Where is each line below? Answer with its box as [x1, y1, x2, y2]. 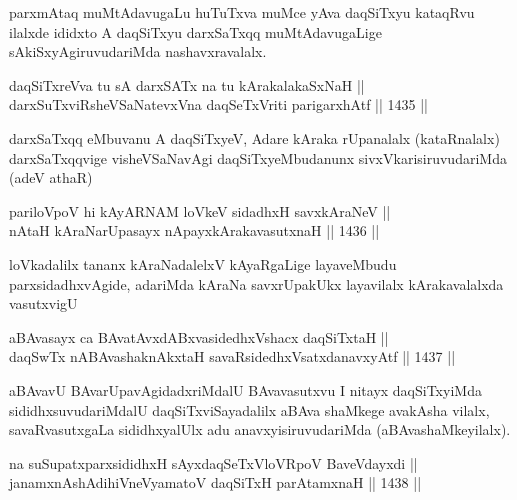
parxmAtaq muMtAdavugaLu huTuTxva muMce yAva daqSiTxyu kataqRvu [9, 2, 475, 22]
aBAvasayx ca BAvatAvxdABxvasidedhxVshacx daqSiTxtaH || [9, 326, 389, 347]
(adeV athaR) [9, 167, 93, 188]
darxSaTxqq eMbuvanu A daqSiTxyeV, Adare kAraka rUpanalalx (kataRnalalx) [9, 127, 500, 148]
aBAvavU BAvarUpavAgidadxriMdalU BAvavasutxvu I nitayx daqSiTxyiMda [9, 379, 482, 400]
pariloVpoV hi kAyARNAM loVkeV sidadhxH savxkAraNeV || [9, 200, 391, 221]
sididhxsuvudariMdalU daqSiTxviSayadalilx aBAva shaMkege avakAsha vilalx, [9, 399, 490, 420]
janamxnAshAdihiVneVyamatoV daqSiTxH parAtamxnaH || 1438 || [9, 472, 422, 493]
